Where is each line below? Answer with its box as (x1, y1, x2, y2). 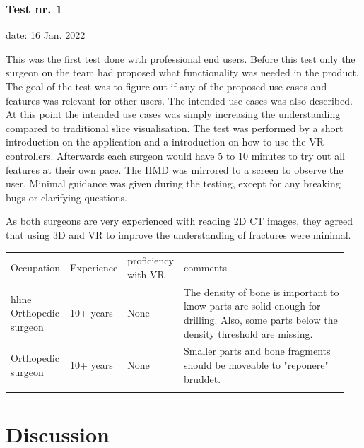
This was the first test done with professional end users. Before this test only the (6, 51, 356, 66)
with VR (127, 266, 165, 281)
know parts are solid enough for (183, 298, 321, 313)
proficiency (127, 253, 174, 268)
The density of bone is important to (183, 284, 339, 299)
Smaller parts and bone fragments (183, 343, 331, 358)
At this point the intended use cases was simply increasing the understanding (6, 107, 341, 122)
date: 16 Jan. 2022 (6, 28, 86, 42)
